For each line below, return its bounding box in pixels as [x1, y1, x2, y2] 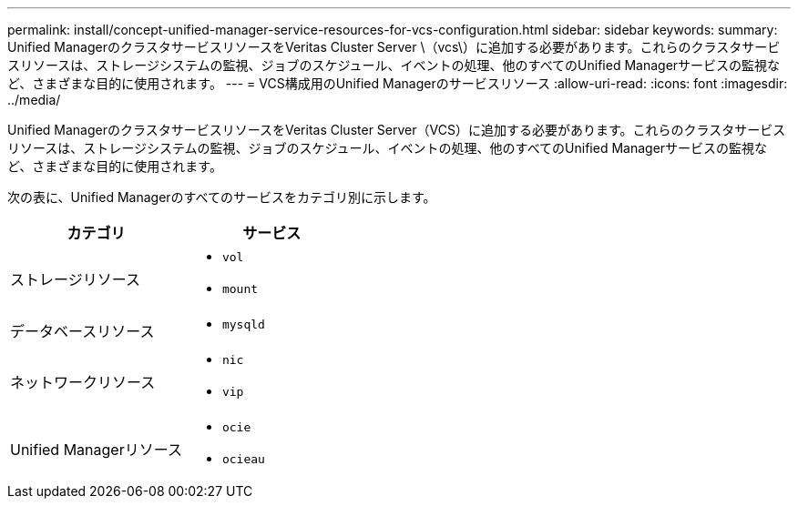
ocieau [221, 452, 265, 466]
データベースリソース [10, 321, 155, 340]
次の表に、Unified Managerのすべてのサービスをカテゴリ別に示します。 [7, 189, 436, 205]
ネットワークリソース [10, 373, 156, 391]
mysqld [221, 318, 265, 331]
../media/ [7, 92, 61, 107]
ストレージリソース [10, 270, 140, 288]
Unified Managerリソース [10, 440, 182, 459]
